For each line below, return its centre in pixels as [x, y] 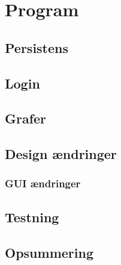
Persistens [37, 47]
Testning [32, 217]
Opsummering [49, 252]
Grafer [26, 118]
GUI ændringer [43, 183]
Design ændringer [61, 154]
